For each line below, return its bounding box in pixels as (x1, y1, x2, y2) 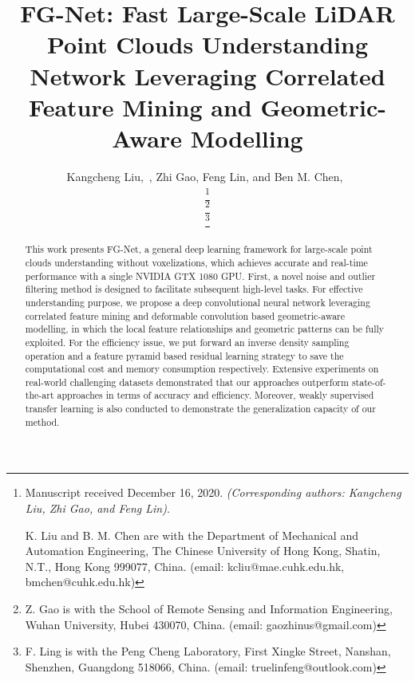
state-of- (351, 375, 386, 388)
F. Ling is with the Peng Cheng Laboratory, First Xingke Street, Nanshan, (25, 643, 391, 659)
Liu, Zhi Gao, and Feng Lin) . (25, 500, 170, 517)
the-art (25, 388, 54, 402)
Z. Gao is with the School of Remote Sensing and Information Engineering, (25, 600, 393, 616)
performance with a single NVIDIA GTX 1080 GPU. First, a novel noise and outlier (25, 269, 376, 282)
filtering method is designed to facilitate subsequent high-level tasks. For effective (25, 282, 363, 296)
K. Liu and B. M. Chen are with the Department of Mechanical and (25, 526, 358, 543)
